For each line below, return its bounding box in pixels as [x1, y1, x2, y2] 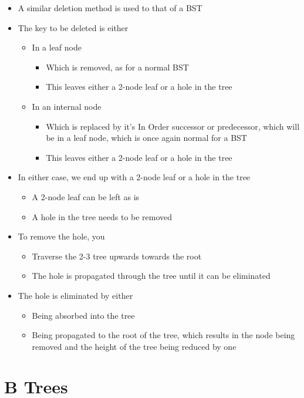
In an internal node [32, 100, 102, 112]
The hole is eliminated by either [18, 289, 133, 301]
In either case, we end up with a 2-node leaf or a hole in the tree [18, 171, 251, 183]
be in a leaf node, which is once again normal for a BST [46, 131, 247, 144]
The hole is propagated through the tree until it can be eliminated [32, 269, 271, 282]
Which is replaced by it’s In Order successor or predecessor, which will [46, 120, 300, 132]
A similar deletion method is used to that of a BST [18, 2, 202, 14]
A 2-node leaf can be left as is [32, 190, 140, 203]
